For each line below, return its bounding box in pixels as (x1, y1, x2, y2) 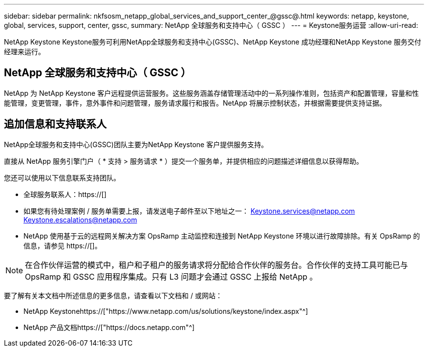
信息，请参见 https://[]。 (23, 241, 102, 250)
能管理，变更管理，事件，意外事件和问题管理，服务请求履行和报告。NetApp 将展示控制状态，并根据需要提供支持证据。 (4, 98, 386, 107)
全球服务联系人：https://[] (23, 190, 107, 198)
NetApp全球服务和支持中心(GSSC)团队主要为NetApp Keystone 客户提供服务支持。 (4, 140, 268, 149)
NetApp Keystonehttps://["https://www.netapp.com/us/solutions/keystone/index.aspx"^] (23, 307, 308, 315)
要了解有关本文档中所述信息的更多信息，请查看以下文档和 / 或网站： (4, 291, 222, 300)
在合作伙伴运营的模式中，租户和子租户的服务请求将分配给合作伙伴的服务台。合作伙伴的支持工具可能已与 (25, 260, 408, 270)
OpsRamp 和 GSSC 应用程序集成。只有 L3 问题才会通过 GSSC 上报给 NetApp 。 (25, 271, 318, 282)
